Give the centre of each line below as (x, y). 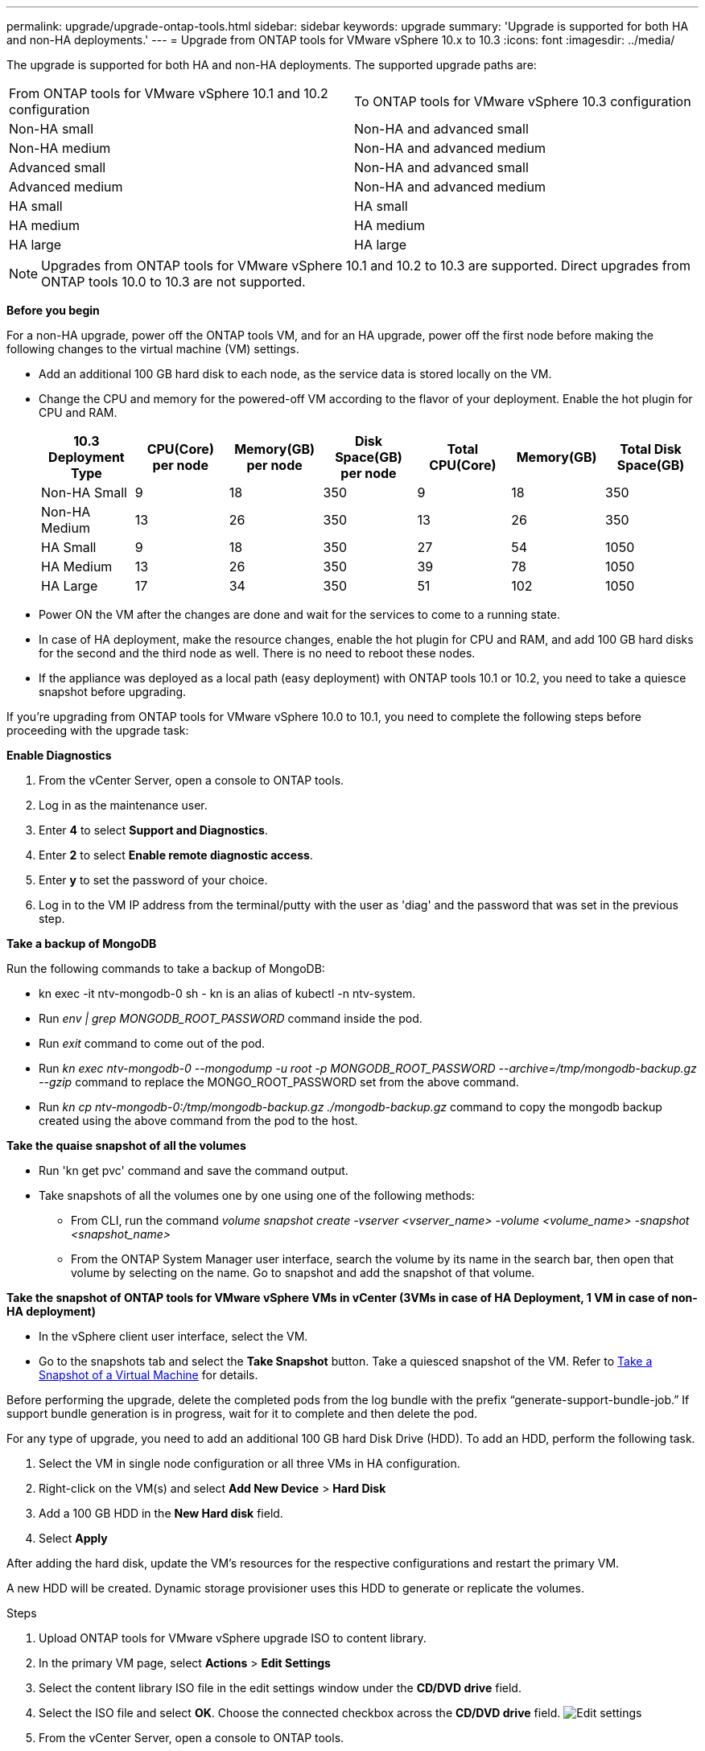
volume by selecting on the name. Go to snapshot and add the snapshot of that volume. (303, 1273)
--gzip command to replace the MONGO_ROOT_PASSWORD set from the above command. (279, 1082)
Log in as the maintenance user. (123, 805)
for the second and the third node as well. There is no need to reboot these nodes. (257, 653)
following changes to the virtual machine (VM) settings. (153, 349)
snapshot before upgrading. (113, 692)
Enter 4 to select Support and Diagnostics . (153, 830)
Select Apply (73, 1538)
